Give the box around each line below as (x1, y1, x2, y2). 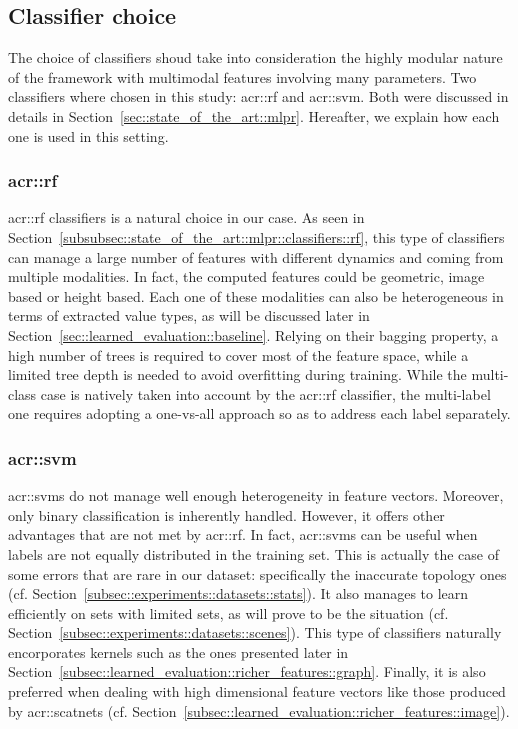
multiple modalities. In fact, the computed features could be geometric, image (8, 266, 485, 287)
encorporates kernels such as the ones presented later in (8, 641, 349, 662)
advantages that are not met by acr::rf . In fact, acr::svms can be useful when (8, 524, 478, 545)
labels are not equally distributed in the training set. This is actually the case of (8, 543, 499, 564)
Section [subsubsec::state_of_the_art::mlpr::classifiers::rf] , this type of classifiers (8, 226, 505, 247)
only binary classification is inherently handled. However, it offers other (8, 504, 445, 525)
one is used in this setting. (8, 125, 169, 146)
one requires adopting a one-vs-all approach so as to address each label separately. (8, 403, 511, 424)
